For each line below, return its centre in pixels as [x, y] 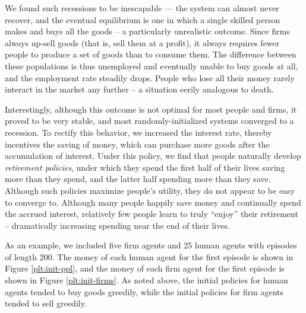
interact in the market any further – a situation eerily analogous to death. [139, 89]
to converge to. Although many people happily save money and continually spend [153, 202]
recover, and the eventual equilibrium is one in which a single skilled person [143, 19]
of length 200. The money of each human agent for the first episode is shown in [149, 256]
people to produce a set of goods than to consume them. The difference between [151, 54]
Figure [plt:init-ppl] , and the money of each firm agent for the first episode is [145, 268]
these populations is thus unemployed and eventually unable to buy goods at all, [152, 66]
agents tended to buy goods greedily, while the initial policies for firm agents [144, 291]
